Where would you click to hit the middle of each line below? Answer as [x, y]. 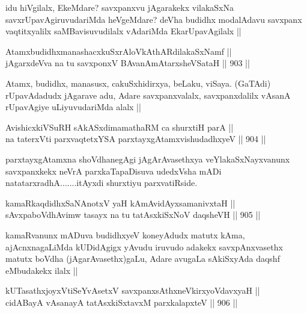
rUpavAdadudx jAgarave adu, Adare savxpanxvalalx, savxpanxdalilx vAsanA [148, 95]
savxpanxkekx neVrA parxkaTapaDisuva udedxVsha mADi [114, 171]
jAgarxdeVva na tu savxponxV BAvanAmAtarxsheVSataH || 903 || [128, 63]
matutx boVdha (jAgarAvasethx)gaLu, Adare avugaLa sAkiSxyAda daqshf [143, 259]
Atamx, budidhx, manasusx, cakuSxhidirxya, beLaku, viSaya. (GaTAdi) [138, 83]
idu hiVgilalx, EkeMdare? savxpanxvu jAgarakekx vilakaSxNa [120, 7]
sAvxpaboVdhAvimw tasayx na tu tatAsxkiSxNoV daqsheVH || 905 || [133, 215]
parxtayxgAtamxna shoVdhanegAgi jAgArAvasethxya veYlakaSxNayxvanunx [148, 159]
